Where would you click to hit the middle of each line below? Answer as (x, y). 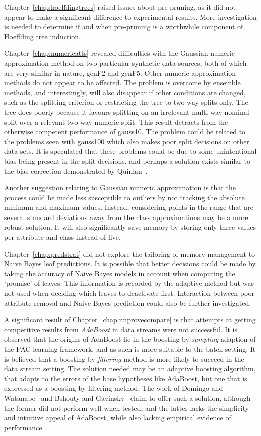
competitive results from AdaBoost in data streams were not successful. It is (121, 329)
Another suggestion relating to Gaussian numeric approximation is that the (120, 188)
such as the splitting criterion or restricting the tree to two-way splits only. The (126, 102)
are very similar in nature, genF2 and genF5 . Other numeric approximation (120, 72)
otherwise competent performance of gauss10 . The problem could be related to (125, 132)
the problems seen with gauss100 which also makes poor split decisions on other (127, 141)
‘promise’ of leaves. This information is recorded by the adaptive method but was (129, 283)
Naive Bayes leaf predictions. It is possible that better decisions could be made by (130, 263)
